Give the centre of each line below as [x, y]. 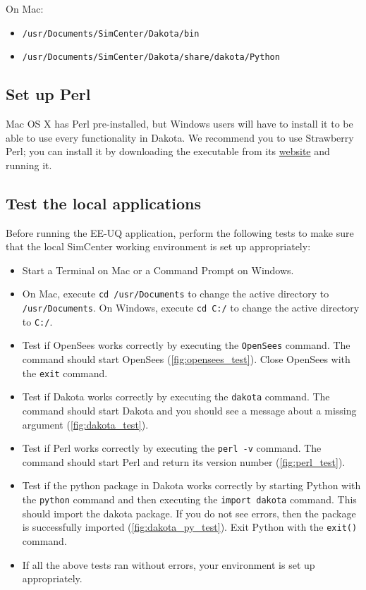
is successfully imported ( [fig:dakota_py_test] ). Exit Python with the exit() [190, 527]
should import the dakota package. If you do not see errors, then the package [189, 513]
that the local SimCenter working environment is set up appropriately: [158, 246]
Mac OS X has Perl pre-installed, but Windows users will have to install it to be [179, 124]
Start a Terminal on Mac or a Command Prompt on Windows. [158, 270]
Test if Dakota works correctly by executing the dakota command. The [176, 397]
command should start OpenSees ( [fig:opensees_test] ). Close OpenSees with [186, 359]
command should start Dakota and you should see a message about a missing [189, 410]
